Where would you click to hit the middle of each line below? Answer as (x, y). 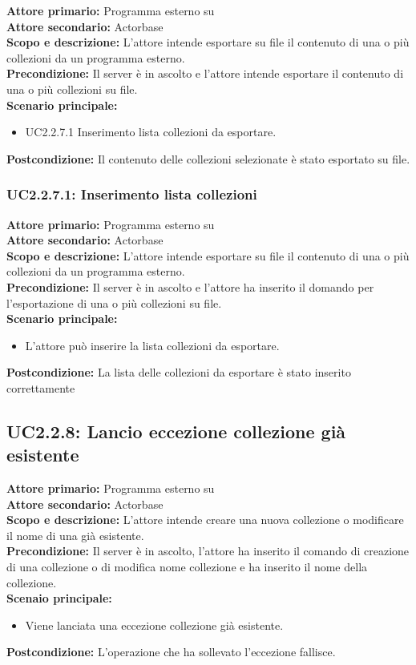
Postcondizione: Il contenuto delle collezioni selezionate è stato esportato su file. (208, 158)
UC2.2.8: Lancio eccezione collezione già (176, 431)
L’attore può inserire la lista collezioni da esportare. (152, 345)
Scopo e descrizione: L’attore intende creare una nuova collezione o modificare (205, 520)
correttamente (41, 387)
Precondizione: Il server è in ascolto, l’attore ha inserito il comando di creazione (208, 551)
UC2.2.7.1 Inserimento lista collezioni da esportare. (151, 132)
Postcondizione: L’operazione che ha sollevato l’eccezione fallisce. (171, 652)
